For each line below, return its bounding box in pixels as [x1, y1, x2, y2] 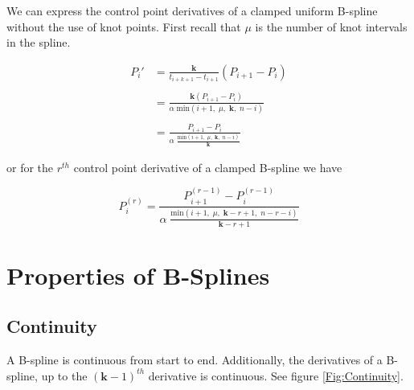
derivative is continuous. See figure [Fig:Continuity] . [148, 367, 404, 384]
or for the [6, 158, 54, 175]
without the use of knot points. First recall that [6, 18, 241, 35]
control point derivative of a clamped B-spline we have [73, 158, 342, 175]
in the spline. [6, 34, 71, 51]
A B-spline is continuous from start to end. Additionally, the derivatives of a [6, 351, 383, 368]
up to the [41, 367, 88, 384]
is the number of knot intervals [255, 18, 408, 35]
